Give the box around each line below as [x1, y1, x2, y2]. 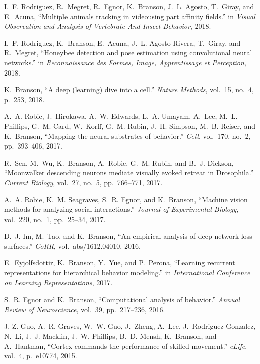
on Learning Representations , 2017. [4, 277, 113, 287]
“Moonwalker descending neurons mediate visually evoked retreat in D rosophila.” [4, 167, 254, 178]
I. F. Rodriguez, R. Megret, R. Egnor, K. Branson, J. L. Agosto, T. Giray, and [4, 1, 254, 11]
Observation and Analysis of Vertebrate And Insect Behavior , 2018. [4, 21, 211, 31]
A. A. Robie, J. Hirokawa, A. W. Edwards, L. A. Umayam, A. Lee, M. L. [4, 111, 238, 121]
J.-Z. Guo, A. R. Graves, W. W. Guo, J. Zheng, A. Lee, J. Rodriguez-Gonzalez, [4, 321, 256, 331]
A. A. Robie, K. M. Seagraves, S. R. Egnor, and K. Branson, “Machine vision [4, 194, 248, 204]
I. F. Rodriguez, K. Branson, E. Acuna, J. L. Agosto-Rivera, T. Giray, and [4, 37, 241, 48]
